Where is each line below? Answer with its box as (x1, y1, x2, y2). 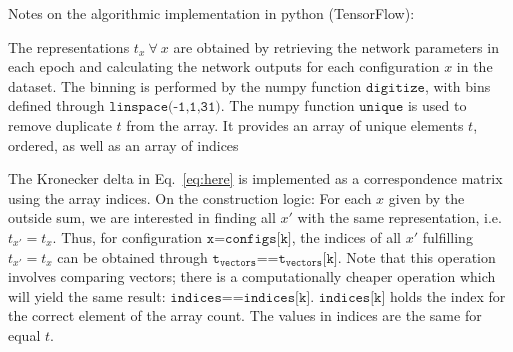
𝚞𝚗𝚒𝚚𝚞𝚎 (359, 100, 404, 115)
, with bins (424, 75, 491, 96)
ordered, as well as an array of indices (8, 134, 239, 155)
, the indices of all (291, 226, 401, 247)
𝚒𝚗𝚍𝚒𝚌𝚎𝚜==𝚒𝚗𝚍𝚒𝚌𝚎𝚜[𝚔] (170, 290, 311, 305)
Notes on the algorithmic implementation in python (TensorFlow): (8, 3, 415, 23)
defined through (8, 95, 105, 116)
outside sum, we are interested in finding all (8, 207, 276, 228)
